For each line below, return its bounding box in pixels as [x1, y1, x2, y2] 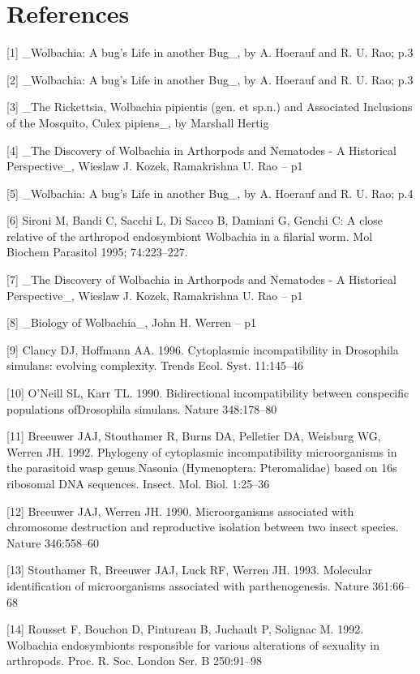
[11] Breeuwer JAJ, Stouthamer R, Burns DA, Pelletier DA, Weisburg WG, [6, 427, 381, 444]
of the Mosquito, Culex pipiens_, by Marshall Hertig [6, 114, 269, 131]
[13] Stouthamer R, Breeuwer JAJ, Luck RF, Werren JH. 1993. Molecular [6, 561, 372, 578]
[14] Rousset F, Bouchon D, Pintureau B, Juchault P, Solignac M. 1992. [6, 620, 364, 638]
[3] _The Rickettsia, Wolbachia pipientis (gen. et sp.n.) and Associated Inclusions [6, 98, 413, 115]
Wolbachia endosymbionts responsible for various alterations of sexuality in [6, 636, 380, 653]
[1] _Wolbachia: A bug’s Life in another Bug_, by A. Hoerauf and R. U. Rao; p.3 [6, 44, 414, 61]
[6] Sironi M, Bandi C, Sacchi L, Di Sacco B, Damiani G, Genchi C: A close [6, 212, 384, 229]
